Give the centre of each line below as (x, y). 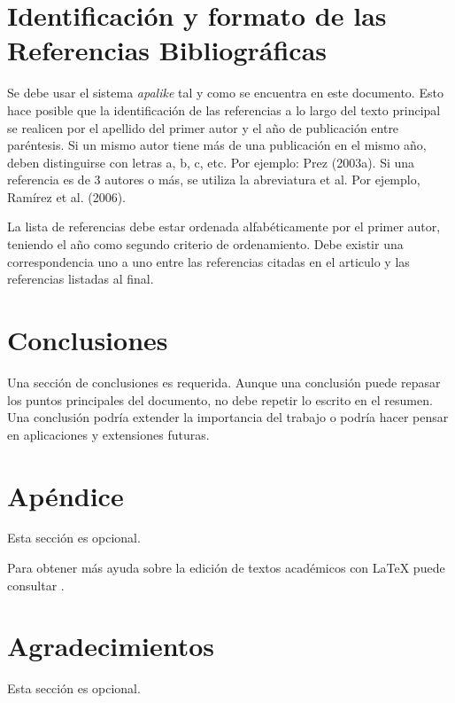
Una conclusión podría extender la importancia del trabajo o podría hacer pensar (228, 417)
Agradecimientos (111, 646)
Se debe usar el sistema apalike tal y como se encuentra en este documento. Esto (225, 93)
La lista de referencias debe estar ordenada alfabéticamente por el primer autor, (224, 227)
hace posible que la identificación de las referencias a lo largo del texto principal (224, 109)
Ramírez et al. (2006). (66, 196)
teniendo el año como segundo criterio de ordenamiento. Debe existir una (205, 244)
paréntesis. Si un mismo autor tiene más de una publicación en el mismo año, (217, 145)
